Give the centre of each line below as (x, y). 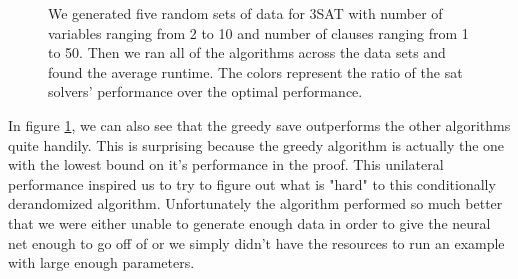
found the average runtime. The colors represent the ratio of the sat (255, 71)
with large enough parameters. (101, 262)
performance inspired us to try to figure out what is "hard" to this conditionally (252, 183)
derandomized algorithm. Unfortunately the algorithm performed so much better (255, 203)
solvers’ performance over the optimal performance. (205, 91)
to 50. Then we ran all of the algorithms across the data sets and (247, 52)
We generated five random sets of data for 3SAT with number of (245, 13)
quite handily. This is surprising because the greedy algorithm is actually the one (256, 144)
